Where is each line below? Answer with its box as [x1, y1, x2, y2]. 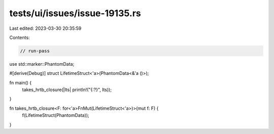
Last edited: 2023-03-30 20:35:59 [9, 25, 82, 31]
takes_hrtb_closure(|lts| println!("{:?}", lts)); [22, 86, 112, 93]
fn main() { [9, 79, 32, 85]
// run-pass [20, 48, 50, 54]
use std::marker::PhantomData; [9, 61, 75, 67]
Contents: [9, 34, 30, 40]
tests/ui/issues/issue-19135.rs [9, 8, 142, 19]
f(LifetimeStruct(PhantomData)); [22, 112, 90, 118]
